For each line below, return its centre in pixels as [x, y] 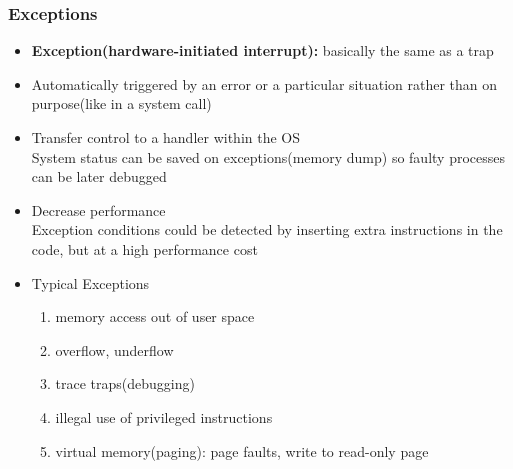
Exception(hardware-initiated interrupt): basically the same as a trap [262, 50]
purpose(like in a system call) [121, 103]
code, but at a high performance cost [144, 248]
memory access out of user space [155, 316]
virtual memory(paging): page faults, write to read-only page [242, 450]
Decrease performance [98, 209]
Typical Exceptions [90, 282]
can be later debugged [99, 176]
